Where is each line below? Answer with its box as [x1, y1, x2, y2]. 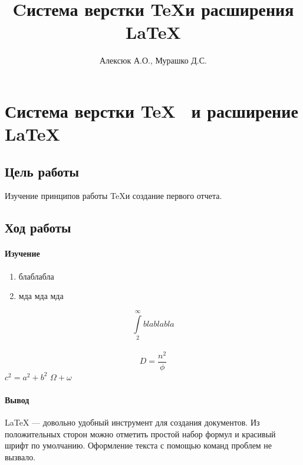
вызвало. [5, 450, 36, 463]
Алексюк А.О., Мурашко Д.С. [100, 54, 207, 67]
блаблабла [18, 270, 54, 282]
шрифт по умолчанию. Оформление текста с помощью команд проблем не [5, 439, 272, 451]
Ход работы [5, 218, 71, 237]
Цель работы [5, 162, 79, 180]
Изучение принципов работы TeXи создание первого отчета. [5, 190, 222, 202]
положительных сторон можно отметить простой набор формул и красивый [5, 427, 276, 440]
